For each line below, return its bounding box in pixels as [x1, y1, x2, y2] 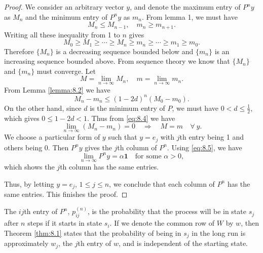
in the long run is [192, 227, 246, 238]
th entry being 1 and [179, 132, 244, 142]
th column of [117, 142, 157, 152]
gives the [85, 142, 112, 152]
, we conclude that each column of [109, 178, 215, 189]
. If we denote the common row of [109, 218, 215, 228]
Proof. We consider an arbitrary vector [4, 2, 124, 12]
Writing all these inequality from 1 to [4, 29, 120, 39]
